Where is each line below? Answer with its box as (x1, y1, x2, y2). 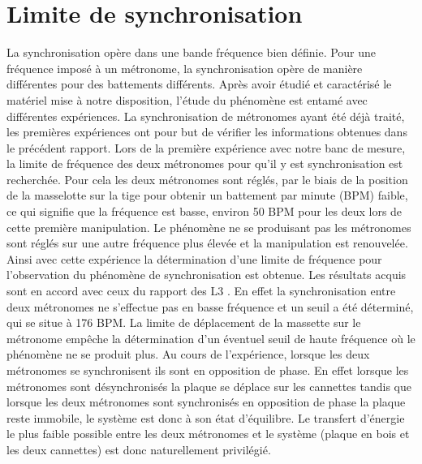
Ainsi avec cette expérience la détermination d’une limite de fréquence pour (6, 250, 382, 267)
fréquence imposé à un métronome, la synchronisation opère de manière (6, 59, 363, 76)
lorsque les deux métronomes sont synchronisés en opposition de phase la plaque (6, 393, 406, 410)
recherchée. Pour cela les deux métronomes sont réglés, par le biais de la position (6, 170, 408, 187)
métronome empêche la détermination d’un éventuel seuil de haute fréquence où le (6, 329, 416, 346)
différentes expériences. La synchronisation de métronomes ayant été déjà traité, (6, 107, 405, 124)
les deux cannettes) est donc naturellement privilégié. (6, 440, 271, 458)
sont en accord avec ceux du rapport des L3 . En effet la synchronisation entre (6, 282, 396, 299)
